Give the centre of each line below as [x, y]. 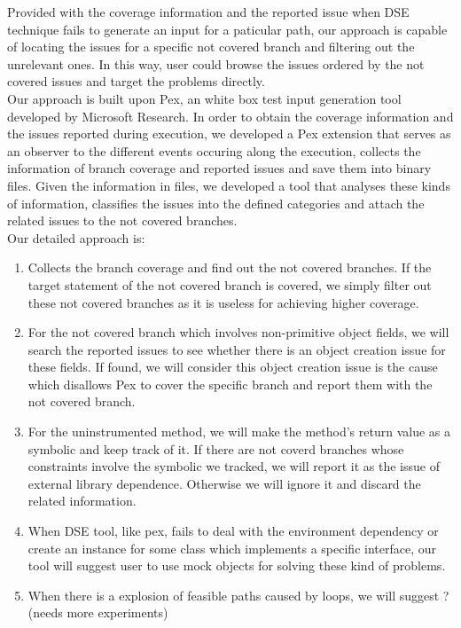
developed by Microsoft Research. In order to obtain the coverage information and [230, 116]
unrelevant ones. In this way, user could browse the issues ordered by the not [216, 63]
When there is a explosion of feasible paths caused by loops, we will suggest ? [238, 595]
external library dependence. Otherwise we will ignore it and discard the [224, 483]
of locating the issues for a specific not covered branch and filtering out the [211, 47]
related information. [82, 501]
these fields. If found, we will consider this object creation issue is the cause [233, 367]
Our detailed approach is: [76, 237]
